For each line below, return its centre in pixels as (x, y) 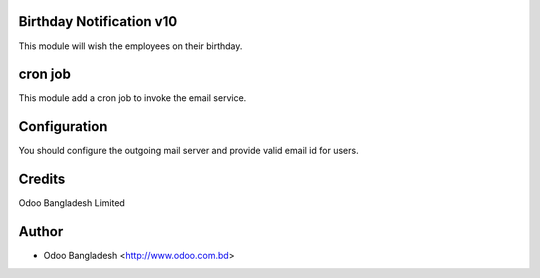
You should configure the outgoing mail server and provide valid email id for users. (188, 151)
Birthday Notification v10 (98, 21)
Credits (42, 179)
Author (41, 231)
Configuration (63, 126)
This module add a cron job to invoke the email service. (132, 98)
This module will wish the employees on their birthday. (130, 46)
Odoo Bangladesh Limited (71, 203)
